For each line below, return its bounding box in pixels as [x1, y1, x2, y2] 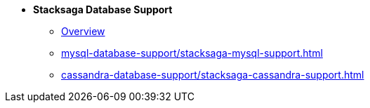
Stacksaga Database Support [33, 4, 173, 15]
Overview [61, 25, 105, 37]
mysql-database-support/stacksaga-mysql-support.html [61, 47, 323, 59]
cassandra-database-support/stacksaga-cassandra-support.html [61, 69, 364, 81]
